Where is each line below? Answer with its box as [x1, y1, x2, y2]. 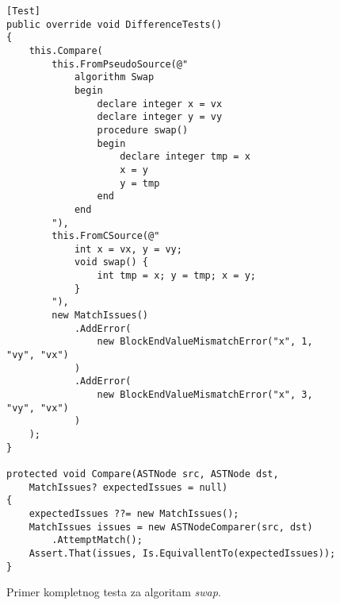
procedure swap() [97, 124, 189, 136]
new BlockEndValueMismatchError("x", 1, [97, 336, 313, 348]
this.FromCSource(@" [52, 230, 160, 242]
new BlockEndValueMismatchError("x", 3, [97, 389, 313, 401]
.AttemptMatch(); [52, 534, 143, 546]
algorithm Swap [74, 71, 155, 83]
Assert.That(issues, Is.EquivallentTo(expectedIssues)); [29, 547, 336, 559]
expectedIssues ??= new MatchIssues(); [29, 507, 239, 519]
